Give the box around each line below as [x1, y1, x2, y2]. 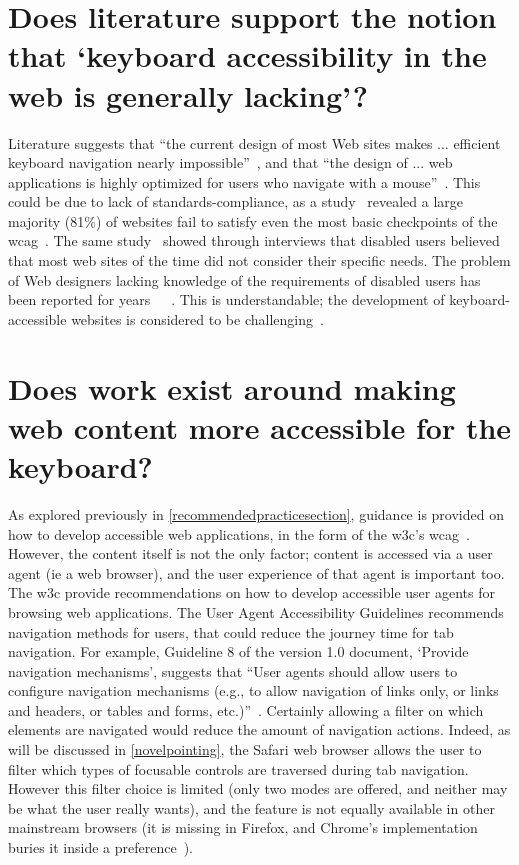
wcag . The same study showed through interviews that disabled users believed [8, 230, 500, 251]
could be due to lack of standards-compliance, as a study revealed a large [8, 191, 464, 212]
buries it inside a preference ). [8, 837, 194, 858]
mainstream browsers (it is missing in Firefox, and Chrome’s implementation [8, 817, 478, 838]
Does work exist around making [8, 367, 456, 408]
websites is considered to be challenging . [71, 308, 324, 329]
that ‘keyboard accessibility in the [8, 35, 487, 76]
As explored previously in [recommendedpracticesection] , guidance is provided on [8, 503, 504, 524]
